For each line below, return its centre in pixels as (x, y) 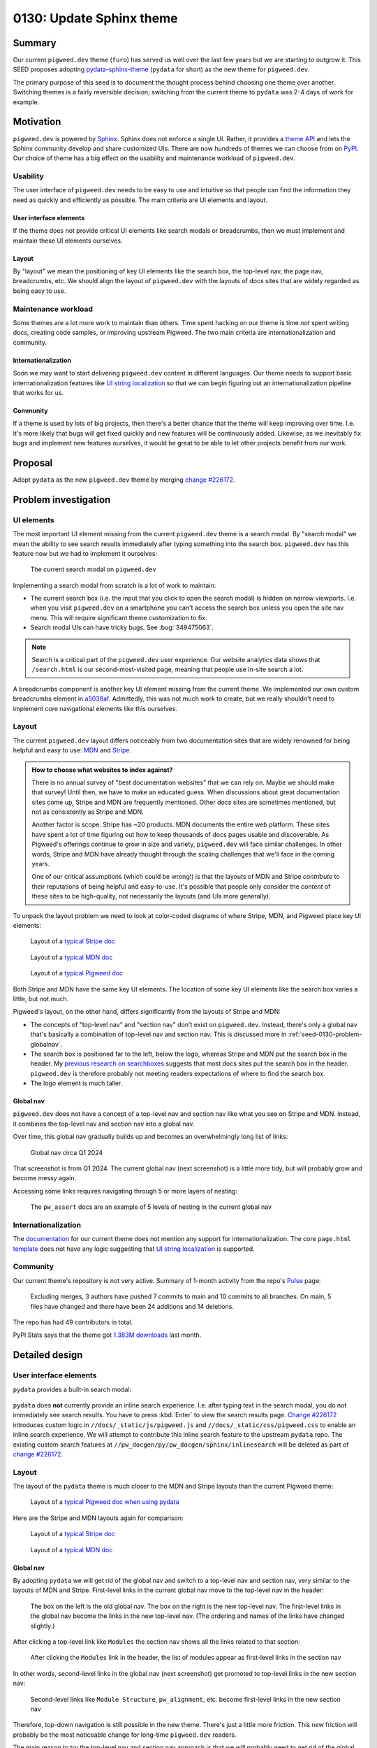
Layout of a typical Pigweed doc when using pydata (105, 1502)
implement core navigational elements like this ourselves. (95, 708)
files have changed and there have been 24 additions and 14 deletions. (132, 1306)
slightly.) (43, 1626)
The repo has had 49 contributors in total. (73, 1322)
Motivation (37, 122)
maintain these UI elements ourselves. (68, 241)
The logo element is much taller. (76, 1083)
